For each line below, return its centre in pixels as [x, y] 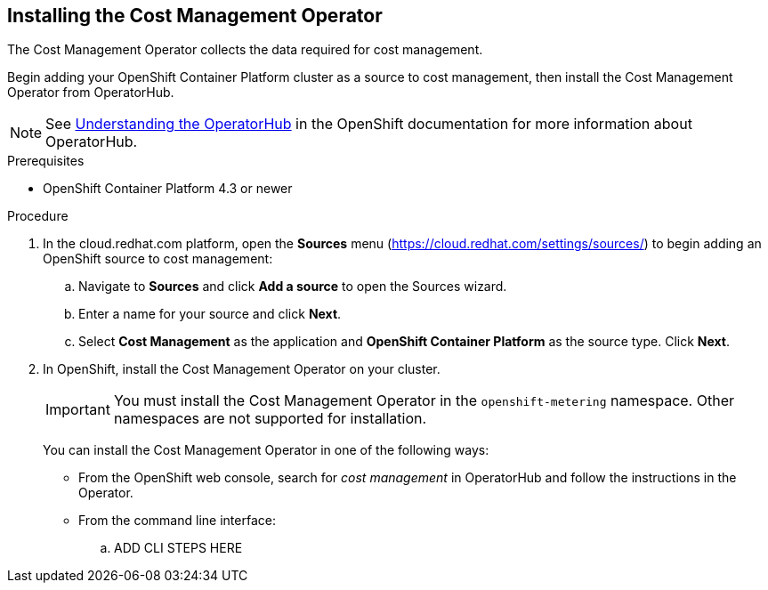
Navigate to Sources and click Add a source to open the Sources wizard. [293, 287]
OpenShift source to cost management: [158, 259]
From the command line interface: [177, 521]
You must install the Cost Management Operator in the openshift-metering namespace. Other [424, 401]
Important [78, 410]
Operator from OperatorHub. [91, 93]
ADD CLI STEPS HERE [178, 548]
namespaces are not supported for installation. [270, 419]
